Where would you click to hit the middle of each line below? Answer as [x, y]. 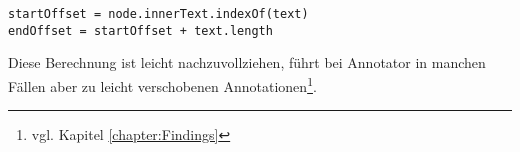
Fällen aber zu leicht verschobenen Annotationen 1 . [162, 84]
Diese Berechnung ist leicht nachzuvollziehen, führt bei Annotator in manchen [247, 62]
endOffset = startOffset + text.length [140, 30]
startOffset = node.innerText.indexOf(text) [158, 14]
